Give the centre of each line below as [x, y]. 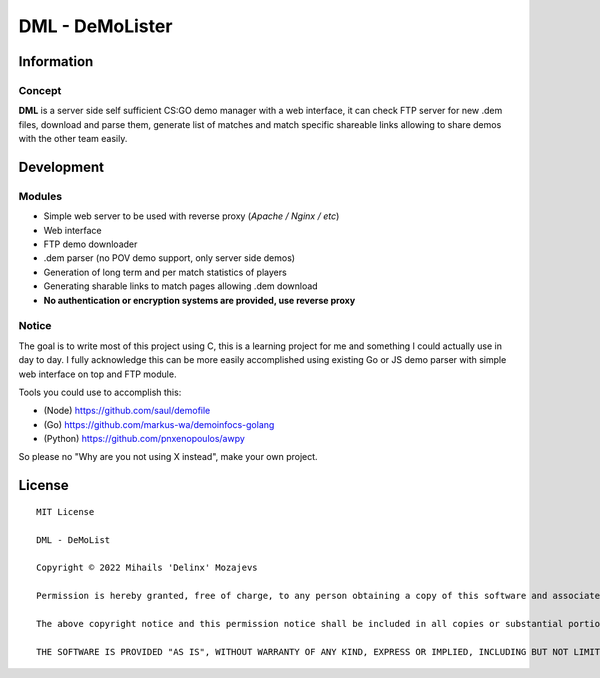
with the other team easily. [73, 139]
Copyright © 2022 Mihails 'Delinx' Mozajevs [147, 568]
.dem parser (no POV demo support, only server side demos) [169, 258]
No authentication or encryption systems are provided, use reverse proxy [199, 300]
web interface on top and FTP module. [97, 374]
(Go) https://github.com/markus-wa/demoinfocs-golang [159, 424]
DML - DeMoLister [95, 26]
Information [56, 61]
